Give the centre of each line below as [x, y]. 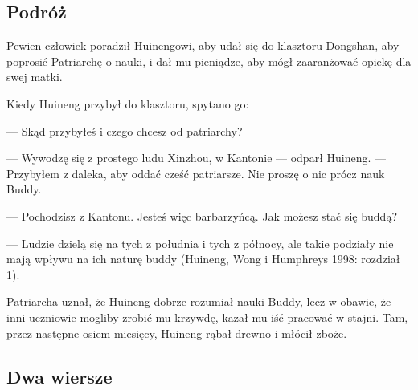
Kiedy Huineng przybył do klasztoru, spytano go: [128, 103]
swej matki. [35, 77]
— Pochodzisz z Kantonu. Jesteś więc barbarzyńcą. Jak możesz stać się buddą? [202, 215]
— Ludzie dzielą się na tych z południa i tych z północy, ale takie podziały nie [200, 243]
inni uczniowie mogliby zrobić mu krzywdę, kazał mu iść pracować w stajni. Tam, [207, 317]
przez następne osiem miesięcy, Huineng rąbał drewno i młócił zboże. [177, 333]
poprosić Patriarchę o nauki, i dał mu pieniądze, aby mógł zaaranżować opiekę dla [209, 61]
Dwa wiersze [59, 376]
